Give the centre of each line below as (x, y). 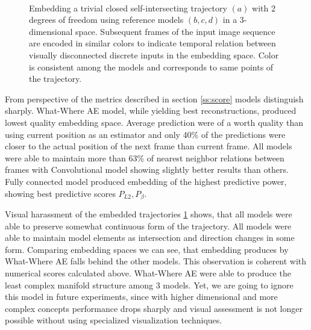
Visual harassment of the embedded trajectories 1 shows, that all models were (149, 213)
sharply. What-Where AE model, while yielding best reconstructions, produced (151, 111)
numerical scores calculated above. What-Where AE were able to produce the (148, 272)
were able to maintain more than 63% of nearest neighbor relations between (145, 157)
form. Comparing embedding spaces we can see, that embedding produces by (147, 249)
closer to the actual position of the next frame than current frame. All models (149, 146)
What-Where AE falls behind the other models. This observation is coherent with (156, 261)
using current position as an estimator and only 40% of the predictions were (145, 134)
